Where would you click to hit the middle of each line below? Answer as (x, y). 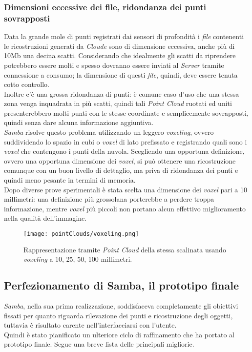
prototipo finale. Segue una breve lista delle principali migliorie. (99, 344)
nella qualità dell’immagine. (45, 218)
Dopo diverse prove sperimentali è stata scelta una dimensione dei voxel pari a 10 (126, 189)
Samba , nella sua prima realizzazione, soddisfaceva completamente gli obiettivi (121, 306)
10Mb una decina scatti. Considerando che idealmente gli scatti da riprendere (120, 55)
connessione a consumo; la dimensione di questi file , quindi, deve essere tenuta (121, 74)
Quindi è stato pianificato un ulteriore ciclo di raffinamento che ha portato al (119, 334)
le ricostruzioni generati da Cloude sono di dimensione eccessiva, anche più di (119, 46)
